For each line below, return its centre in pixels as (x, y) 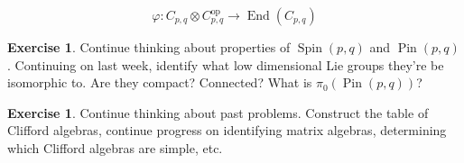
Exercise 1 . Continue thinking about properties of (149, 47)
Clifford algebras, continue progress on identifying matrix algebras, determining (227, 130)
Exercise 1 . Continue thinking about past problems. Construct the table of (218, 112)
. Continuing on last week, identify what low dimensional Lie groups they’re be (226, 64)
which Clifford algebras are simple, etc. (115, 147)
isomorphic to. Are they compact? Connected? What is (160, 82)
